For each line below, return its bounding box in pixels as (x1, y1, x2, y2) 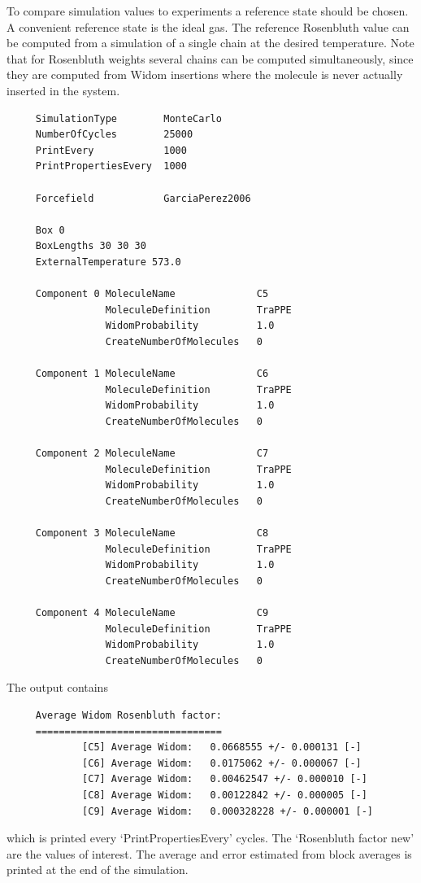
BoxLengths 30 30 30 (35, 240, 146, 252)
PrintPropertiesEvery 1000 (35, 160, 187, 173)
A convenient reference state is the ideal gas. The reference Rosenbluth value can (7, 18, 410, 35)
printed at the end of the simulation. (7, 861, 189, 878)
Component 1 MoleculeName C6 (35, 368, 269, 380)
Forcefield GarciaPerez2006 (35, 192, 251, 204)
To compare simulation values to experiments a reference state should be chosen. (7, 2, 409, 19)
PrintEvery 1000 (35, 144, 187, 156)
